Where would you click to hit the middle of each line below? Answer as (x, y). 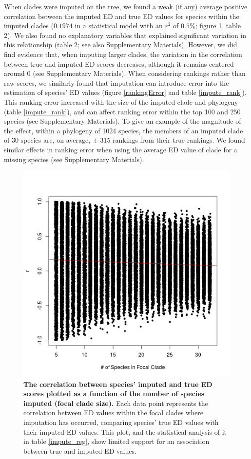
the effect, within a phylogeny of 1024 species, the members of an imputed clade (124, 130)
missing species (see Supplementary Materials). (74, 159)
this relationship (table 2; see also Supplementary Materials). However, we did (121, 45)
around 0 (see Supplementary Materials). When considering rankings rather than (125, 73)
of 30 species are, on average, (47, 140)
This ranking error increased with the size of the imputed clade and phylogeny (121, 101)
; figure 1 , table (218, 26)
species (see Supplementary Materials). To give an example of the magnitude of (123, 121)
